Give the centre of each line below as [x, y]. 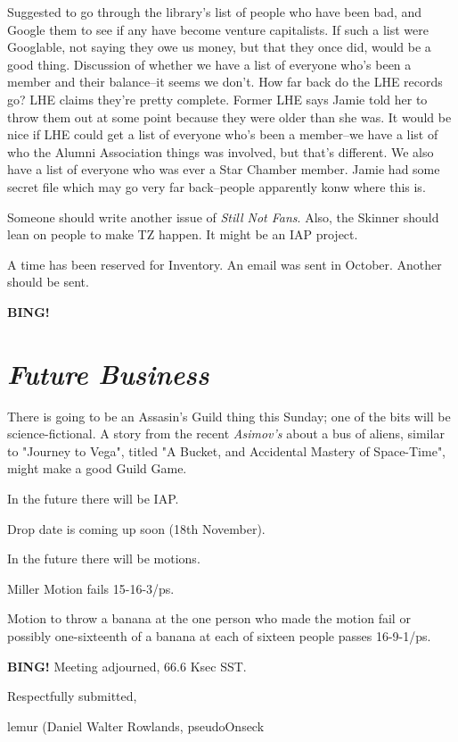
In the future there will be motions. [104, 559]
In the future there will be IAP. [93, 498]
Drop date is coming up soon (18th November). [136, 528]
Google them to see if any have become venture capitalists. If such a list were [218, 29]
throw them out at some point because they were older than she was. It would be [229, 117]
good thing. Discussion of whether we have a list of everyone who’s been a [209, 64]
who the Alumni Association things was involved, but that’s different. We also [221, 151]
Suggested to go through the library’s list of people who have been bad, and [215, 12]
